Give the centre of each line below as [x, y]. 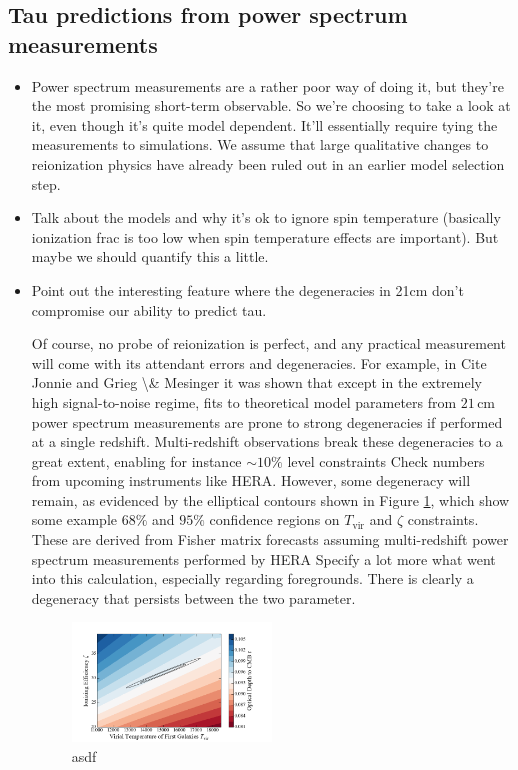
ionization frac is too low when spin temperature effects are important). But [265, 236]
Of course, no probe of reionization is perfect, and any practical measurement [268, 343]
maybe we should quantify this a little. [150, 256]
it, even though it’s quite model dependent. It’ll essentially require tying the [264, 124]
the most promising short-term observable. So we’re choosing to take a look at [271, 105]
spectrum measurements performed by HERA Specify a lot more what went [263, 558]
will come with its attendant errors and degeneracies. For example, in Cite [259, 362]
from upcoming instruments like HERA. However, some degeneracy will [251, 480]
